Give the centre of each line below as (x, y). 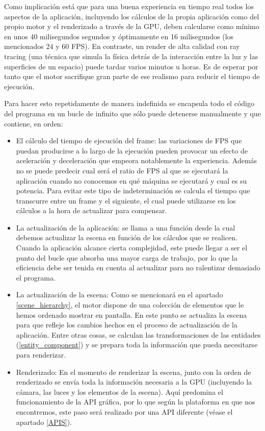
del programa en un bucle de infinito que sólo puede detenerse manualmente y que (132, 113)
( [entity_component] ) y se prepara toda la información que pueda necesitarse (137, 345)
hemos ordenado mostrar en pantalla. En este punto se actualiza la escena (131, 314)
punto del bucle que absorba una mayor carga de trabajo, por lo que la (127, 257)
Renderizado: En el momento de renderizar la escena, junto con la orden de (134, 372)
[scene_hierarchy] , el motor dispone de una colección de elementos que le (130, 305)
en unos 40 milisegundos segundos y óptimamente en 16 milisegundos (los (119, 36)
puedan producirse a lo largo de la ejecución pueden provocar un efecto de (132, 150)
